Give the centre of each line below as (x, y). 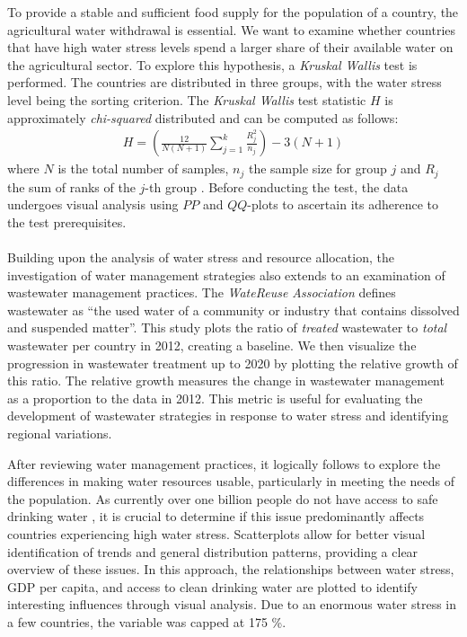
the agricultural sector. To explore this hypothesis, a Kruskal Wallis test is (212, 64)
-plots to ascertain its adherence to (343, 204)
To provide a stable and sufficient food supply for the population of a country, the (233, 12)
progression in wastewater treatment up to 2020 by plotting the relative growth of (233, 363)
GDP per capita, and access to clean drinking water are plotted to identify (212, 586)
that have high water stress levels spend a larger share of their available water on (230, 47)
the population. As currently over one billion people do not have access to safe (223, 498)
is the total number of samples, (143, 168)
